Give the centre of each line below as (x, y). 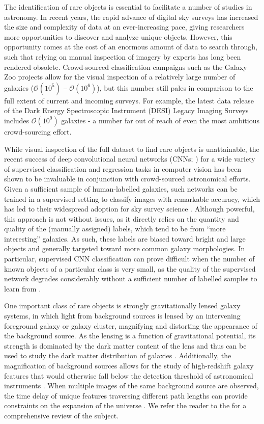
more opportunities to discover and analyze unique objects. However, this (118, 36)
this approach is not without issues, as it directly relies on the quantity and (122, 218)
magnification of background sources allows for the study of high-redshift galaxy (129, 365)
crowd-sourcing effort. (38, 131)
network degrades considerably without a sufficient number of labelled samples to (131, 279)
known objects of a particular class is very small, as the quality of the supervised (130, 268)
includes (17, 120)
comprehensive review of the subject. (61, 415)
